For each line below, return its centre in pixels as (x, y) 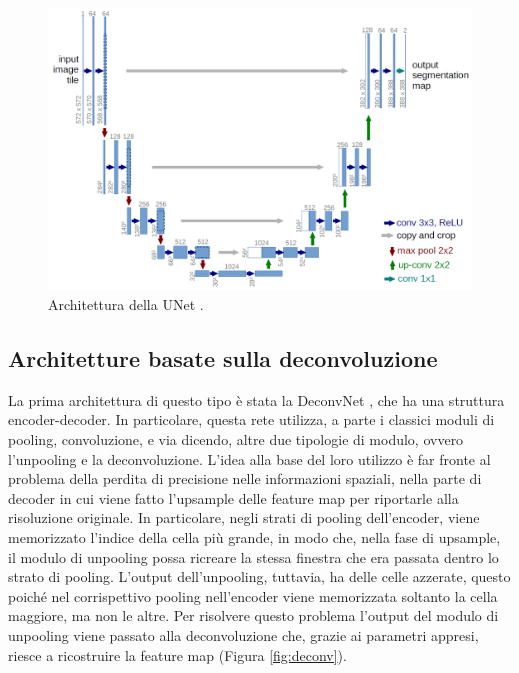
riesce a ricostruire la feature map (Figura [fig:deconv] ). (177, 654)
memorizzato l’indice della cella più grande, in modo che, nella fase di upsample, (254, 536)
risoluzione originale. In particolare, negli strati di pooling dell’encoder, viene (244, 517)
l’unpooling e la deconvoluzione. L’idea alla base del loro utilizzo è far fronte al (249, 458)
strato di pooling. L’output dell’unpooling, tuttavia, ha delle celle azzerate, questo (259, 576)
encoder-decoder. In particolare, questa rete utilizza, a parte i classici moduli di (251, 419)
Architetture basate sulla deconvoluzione (223, 357)
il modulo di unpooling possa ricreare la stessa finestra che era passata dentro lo (253, 556)
